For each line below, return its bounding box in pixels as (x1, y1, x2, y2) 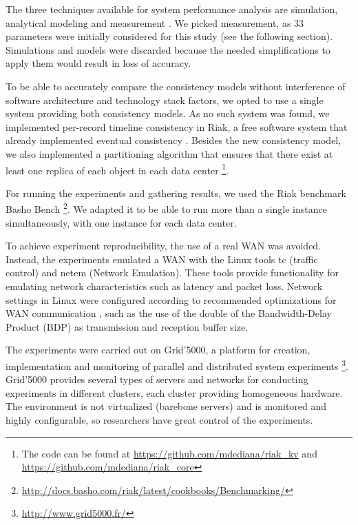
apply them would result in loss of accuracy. (6, 56, 191, 70)
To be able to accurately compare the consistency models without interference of (6, 79, 346, 93)
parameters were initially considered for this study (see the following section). (6, 29, 333, 43)
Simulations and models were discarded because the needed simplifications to (6, 42, 330, 56)
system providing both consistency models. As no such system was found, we (6, 106, 330, 121)
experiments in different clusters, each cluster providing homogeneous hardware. (6, 385, 343, 400)
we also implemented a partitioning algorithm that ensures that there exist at (6, 146, 333, 161)
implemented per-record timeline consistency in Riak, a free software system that (6, 119, 348, 134)
